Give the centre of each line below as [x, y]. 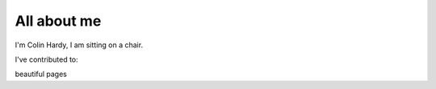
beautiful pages [41, 74]
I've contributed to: [46, 59]
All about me [58, 21]
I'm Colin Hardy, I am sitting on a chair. [79, 45]
